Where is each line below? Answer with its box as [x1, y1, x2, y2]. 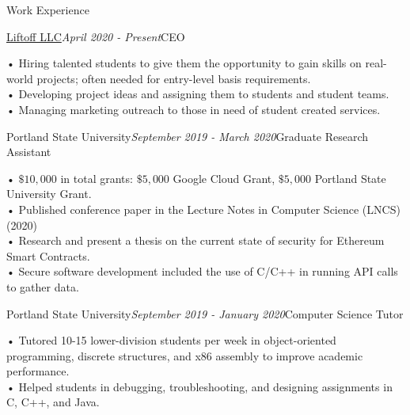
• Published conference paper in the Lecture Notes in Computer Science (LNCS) [6, 200, 401, 217]
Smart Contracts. [6, 247, 90, 264]
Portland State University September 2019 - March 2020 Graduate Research [6, 128, 369, 144]
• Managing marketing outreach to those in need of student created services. [6, 101, 381, 117]
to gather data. [6, 278, 79, 295]
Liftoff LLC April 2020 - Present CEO [6, 28, 185, 44]
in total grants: [60, 169, 133, 186]
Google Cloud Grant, [173, 169, 275, 186]
